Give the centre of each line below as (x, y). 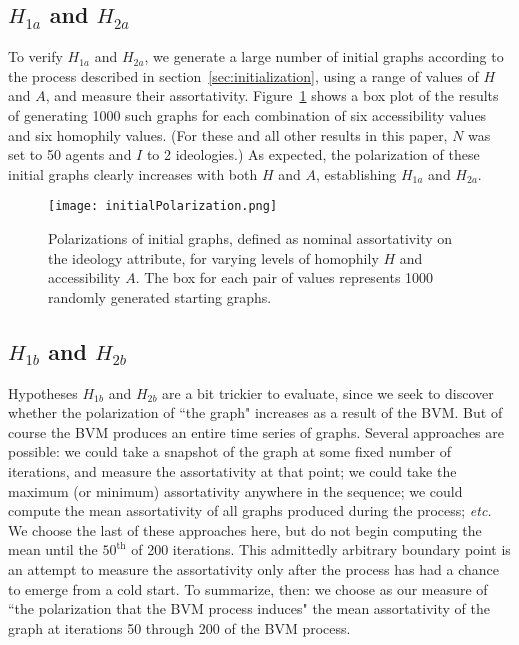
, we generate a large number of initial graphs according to (324, 56)
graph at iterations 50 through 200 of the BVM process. (179, 627)
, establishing (356, 173)
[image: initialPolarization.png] (163, 206)
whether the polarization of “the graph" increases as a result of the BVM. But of (255, 412)
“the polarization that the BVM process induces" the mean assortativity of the (249, 608)
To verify (35, 56)
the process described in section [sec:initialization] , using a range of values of (243, 75)
